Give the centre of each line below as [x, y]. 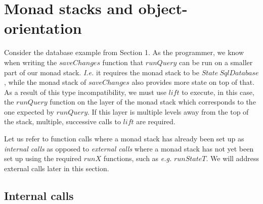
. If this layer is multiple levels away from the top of [168, 111]
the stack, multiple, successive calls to [62, 121]
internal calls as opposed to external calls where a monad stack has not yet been [129, 148]
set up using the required [43, 158]
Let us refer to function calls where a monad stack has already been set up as [124, 139]
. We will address [232, 158]
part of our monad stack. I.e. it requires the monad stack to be [102, 72]
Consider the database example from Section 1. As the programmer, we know [124, 52]
